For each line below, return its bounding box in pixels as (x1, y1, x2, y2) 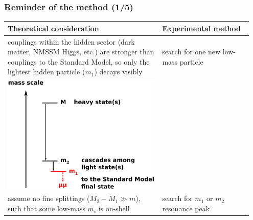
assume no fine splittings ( (8, 193, 90, 204)
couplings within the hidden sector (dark (8, 36, 135, 47)
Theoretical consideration (8, 23, 99, 33)
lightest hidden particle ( (8, 66, 85, 77)
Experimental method (162, 23, 241, 33)
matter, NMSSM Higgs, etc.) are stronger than (8, 46, 154, 57)
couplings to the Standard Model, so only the (8, 56, 150, 67)
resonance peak (162, 203, 210, 214)
